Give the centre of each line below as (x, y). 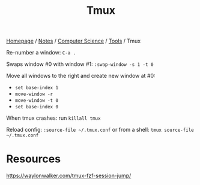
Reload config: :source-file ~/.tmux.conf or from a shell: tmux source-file (100, 130)
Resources (34, 159)
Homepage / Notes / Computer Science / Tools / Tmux (74, 41)
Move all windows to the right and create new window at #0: (81, 76)
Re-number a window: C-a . (41, 53)
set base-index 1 (37, 88)
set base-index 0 (37, 107)
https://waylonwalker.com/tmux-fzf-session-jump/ (69, 176)
